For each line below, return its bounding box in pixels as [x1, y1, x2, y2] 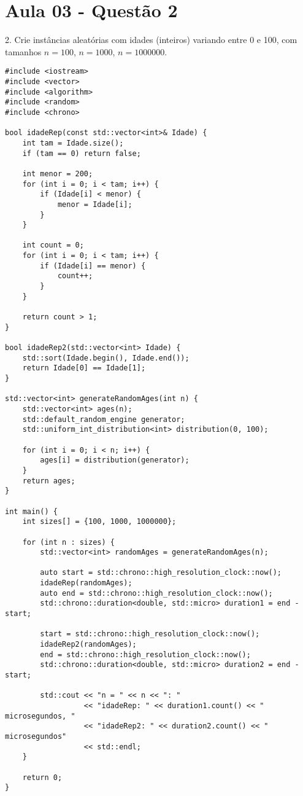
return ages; [22, 476, 75, 485]
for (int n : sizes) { [22, 537, 115, 547]
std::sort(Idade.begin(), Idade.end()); [22, 353, 190, 362]
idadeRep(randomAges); [40, 579, 132, 588]
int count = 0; [22, 241, 84, 250]
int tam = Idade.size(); [22, 138, 124, 147]
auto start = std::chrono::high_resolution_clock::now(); [40, 568, 282, 577]
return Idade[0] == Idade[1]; [22, 364, 146, 373]
